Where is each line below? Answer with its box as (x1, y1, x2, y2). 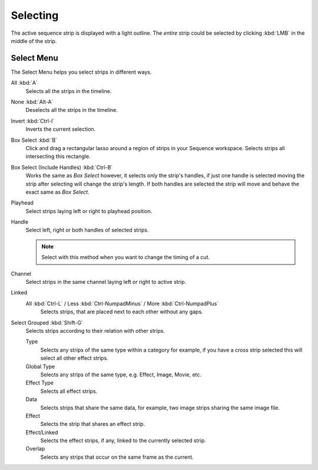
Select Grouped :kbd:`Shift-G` (11, 319, 84, 326)
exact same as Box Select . (25, 188, 90, 196)
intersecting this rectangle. (25, 153, 91, 160)
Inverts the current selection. (25, 125, 96, 133)
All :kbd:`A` (11, 80, 38, 87)
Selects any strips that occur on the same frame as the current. (40, 454, 194, 461)
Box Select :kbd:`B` (11, 136, 58, 144)
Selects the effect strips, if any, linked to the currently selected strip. (40, 437, 206, 444)
